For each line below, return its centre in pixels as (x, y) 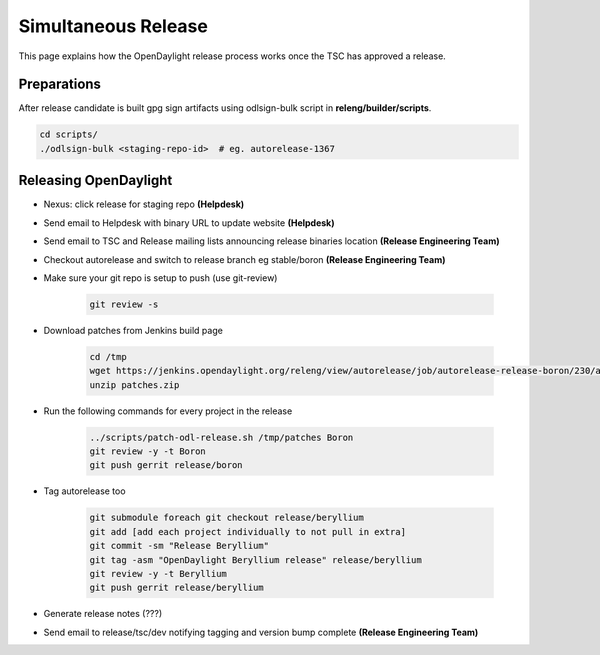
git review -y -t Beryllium (158, 573)
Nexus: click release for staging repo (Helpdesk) (144, 204)
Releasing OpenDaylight (95, 180)
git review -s (124, 304)
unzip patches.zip (134, 384)
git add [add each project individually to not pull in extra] (248, 531)
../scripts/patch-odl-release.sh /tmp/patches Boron (221, 437)
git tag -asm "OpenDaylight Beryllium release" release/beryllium (255, 559)
